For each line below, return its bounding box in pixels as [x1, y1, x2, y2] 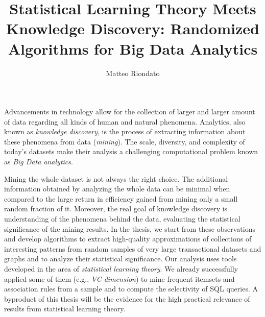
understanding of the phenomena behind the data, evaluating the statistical [4, 213, 240, 224]
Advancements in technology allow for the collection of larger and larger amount [4, 106, 255, 117]
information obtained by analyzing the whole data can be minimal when [4, 183, 230, 194]
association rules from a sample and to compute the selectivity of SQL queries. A [4, 283, 258, 294]
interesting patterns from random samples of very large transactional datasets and [4, 243, 261, 254]
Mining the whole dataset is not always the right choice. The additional [4, 173, 228, 184]
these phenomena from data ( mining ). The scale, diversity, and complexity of [4, 136, 245, 147]
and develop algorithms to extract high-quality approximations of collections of [4, 233, 252, 244]
